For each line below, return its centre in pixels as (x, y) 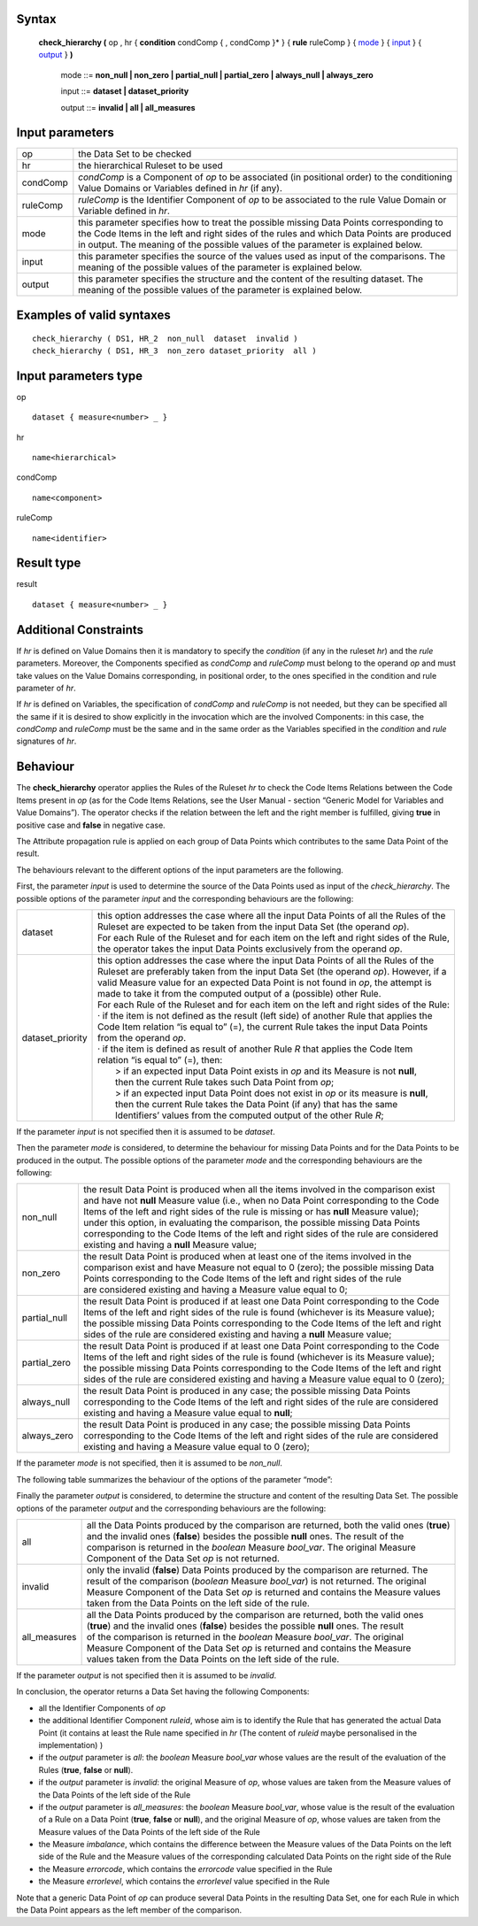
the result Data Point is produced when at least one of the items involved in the (247, 1257)
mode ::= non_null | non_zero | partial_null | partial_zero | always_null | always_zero (217, 74)
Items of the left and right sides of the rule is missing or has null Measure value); (251, 1212)
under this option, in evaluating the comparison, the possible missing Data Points (251, 1223)
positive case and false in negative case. (91, 825)
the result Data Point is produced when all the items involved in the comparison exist (259, 1190)
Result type (49, 563)
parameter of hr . (46, 688)
